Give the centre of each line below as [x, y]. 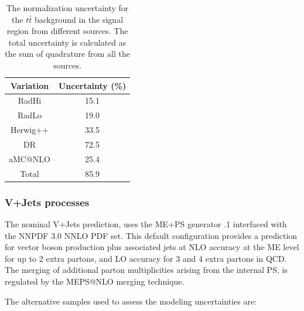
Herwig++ [29, 130]
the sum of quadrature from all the [67, 54]
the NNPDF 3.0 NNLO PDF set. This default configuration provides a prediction [151, 235]
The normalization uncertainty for [67, 8]
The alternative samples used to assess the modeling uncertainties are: [131, 301]
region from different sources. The [67, 31]
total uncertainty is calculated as [67, 42]
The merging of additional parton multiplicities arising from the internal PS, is [146, 270]
